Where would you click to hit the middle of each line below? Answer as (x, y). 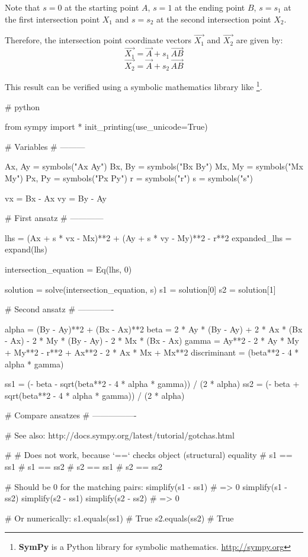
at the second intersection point (214, 19)
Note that (23, 7)
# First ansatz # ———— (54, 218)
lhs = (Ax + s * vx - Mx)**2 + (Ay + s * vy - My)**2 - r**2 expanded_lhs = (148, 237)
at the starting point (102, 7)
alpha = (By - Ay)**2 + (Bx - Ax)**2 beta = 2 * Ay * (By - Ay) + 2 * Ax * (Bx (154, 329)
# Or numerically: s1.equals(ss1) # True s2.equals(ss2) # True (119, 518)
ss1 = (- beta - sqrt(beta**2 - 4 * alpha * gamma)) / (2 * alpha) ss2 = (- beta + (152, 384)
